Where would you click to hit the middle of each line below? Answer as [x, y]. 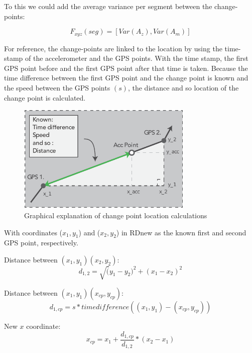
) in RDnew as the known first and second [181, 232]
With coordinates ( [33, 232]
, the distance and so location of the [183, 88]
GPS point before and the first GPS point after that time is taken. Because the [126, 68]
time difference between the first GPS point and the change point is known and [126, 78]
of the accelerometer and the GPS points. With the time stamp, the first [137, 58]
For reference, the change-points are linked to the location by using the [113, 48]
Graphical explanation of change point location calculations [116, 215]
